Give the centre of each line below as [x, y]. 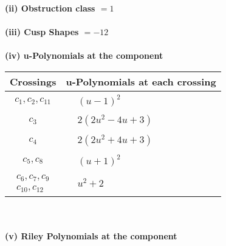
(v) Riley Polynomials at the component [91, 236]
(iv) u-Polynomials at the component [84, 55]
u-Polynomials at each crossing [141, 81]
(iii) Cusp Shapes [42, 32]
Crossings [33, 81]
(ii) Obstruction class [50, 8]
